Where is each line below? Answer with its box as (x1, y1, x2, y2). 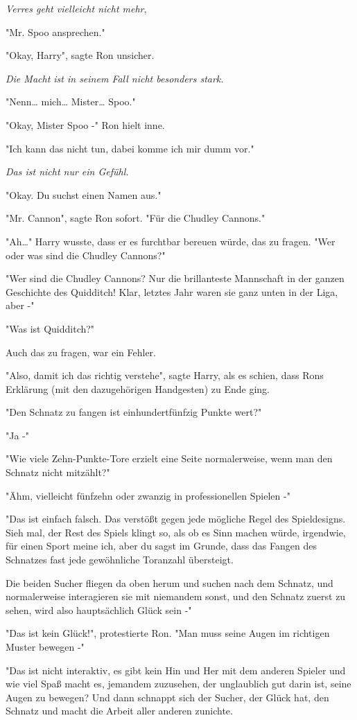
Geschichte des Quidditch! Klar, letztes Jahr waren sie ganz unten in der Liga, (6, 284, 338, 299)
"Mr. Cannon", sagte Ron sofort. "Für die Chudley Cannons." (6, 211, 265, 225)
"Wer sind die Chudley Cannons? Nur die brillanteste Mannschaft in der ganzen (6, 271, 345, 286)
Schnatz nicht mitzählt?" (6, 465, 110, 480)
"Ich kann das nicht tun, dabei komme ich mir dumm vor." (6, 141, 254, 155)
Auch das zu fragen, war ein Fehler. (6, 344, 156, 359)
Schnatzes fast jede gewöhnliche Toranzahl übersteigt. (6, 552, 234, 567)
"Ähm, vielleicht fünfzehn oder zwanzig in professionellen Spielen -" (6, 488, 290, 502)
